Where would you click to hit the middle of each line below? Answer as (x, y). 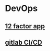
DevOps (21, 8)
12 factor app (25, 26)
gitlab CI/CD (24, 42)
